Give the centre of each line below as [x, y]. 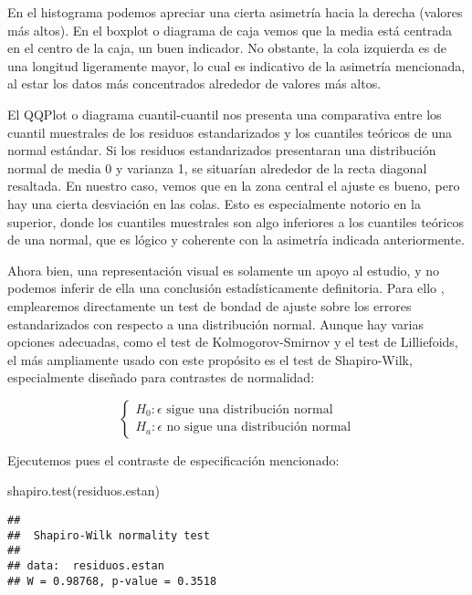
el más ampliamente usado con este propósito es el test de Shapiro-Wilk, [210, 359]
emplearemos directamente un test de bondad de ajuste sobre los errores [210, 305]
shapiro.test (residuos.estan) [84, 491]
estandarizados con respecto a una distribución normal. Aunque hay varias [215, 324]
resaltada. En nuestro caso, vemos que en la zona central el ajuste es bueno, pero [234, 186]
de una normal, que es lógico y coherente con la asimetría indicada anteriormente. [236, 240]
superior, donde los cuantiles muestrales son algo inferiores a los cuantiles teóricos [236, 221]
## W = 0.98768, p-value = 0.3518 [112, 581]
